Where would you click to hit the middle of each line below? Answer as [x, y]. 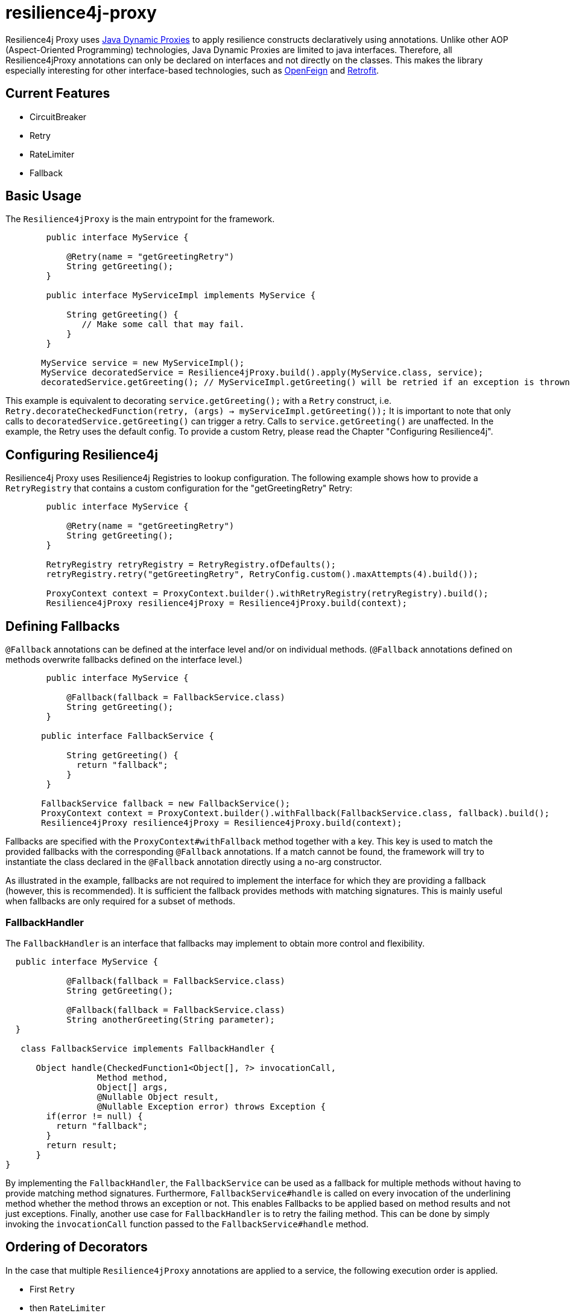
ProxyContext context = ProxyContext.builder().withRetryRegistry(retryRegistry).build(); [267, 594]
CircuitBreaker [58, 117]
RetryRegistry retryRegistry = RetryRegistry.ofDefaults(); [191, 565]
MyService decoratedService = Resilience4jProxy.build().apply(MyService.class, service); [262, 373]
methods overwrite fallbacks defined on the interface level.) [124, 660]
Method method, [132, 1077]
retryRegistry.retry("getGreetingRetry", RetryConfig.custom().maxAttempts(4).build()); [262, 574]
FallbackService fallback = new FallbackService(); [166, 804]
